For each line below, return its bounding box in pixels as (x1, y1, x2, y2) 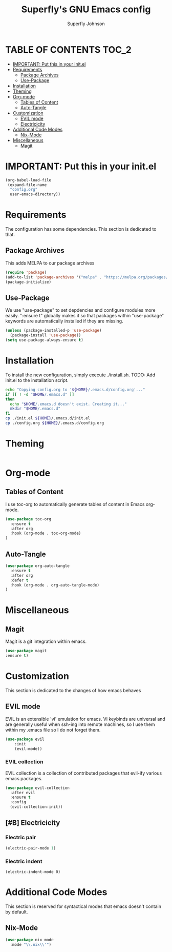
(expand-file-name (7, 182, 47, 188)
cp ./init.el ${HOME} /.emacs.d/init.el (5, 416, 91, 421)
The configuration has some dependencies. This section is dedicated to (5, 226, 157, 232)
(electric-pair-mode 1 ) (5, 845, 56, 850)
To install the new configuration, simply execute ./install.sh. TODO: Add (5, 372, 155, 378)
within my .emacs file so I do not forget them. (5, 726, 101, 733)
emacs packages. (5, 775, 42, 781)
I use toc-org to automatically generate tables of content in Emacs (5, 501, 145, 507)
